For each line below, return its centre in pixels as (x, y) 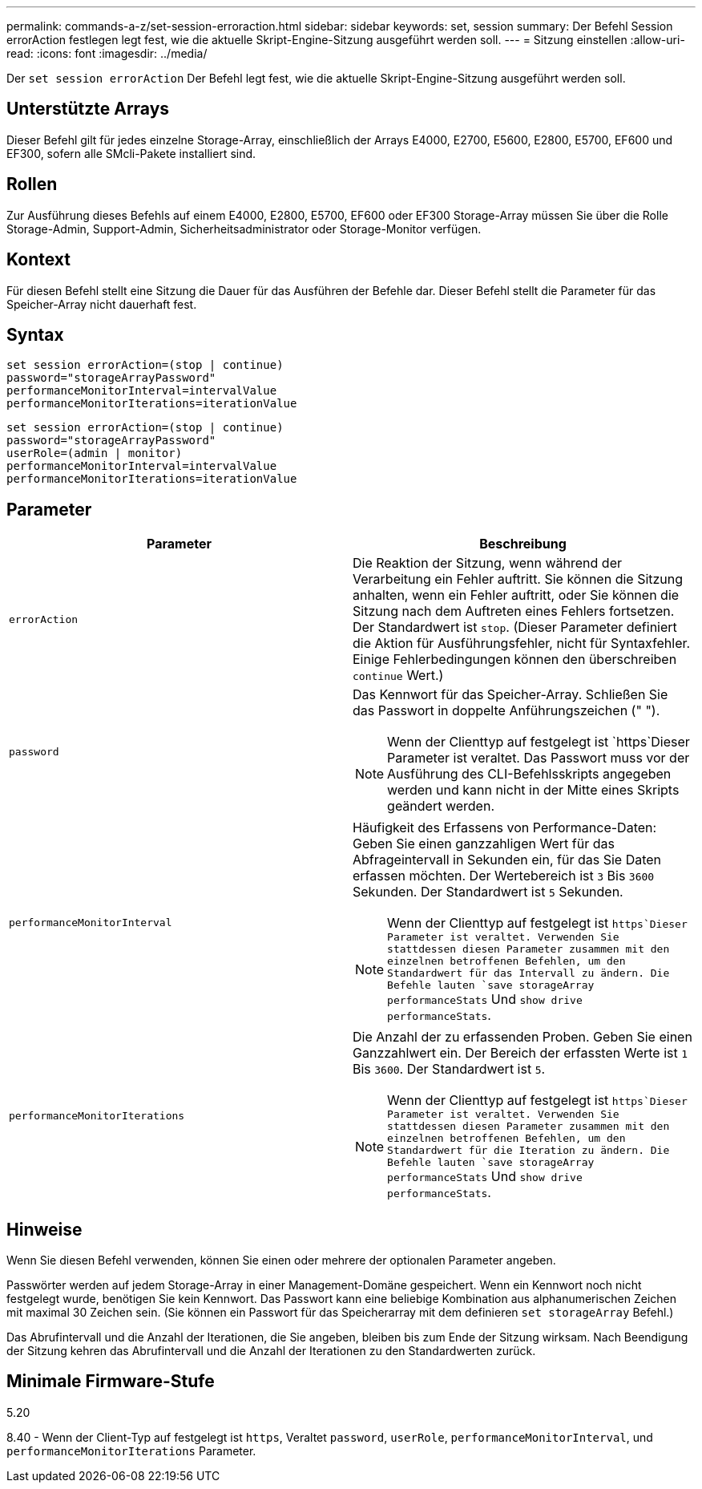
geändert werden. (441, 806)
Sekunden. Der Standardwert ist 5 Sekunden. (488, 892)
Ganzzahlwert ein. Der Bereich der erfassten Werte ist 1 (520, 1053)
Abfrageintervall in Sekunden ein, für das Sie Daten (507, 860)
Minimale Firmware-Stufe (111, 1382)
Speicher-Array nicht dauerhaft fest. (102, 304)
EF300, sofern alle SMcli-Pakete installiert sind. (131, 153)
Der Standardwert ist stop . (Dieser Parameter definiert (515, 627)
